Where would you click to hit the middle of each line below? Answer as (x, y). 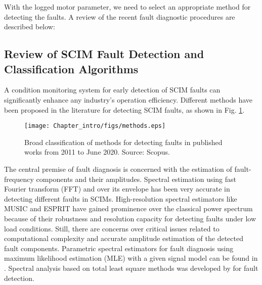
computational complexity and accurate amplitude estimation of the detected (124, 238)
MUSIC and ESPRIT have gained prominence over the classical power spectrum (128, 208)
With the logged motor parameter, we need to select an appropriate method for (127, 7)
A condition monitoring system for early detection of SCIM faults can (112, 90)
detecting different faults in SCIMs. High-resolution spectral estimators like (121, 198)
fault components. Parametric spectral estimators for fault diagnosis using (119, 248)
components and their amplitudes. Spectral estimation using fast (136, 179)
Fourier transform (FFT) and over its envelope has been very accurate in (117, 189)
